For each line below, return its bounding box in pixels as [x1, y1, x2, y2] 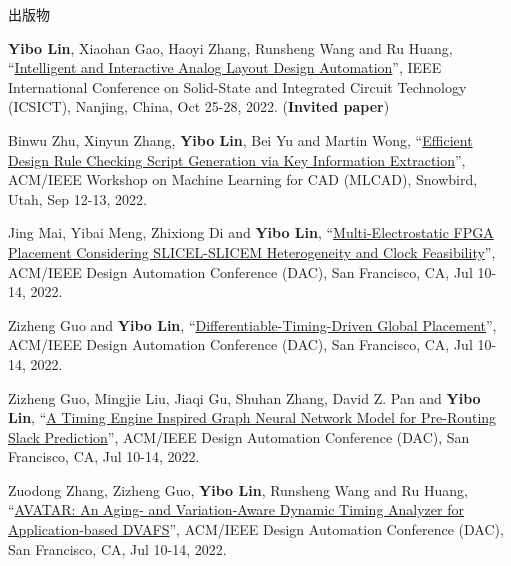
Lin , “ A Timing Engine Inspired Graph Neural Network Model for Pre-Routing [8, 407, 497, 428]
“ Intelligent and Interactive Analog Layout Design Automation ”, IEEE [8, 57, 442, 78]
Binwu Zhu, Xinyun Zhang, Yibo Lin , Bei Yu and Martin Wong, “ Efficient [8, 129, 473, 150]
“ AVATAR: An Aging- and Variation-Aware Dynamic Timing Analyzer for [8, 499, 464, 520]
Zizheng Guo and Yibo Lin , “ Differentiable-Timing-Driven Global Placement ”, [8, 314, 497, 335]
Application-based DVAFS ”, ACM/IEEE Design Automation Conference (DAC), [8, 519, 504, 540]
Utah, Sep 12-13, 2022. [8, 188, 147, 209]
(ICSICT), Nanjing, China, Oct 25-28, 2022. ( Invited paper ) [8, 96, 390, 117]
